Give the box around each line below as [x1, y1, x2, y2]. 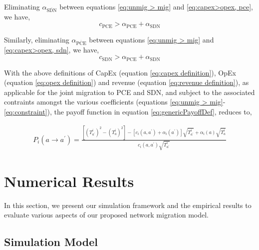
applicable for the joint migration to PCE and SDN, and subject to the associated [4, 86, 255, 97]
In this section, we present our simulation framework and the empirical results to [4, 199, 252, 210]
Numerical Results [4, 170, 134, 191]
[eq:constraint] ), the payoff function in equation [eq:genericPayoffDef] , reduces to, [4, 106, 252, 116]
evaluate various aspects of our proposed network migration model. [4, 209, 209, 220]
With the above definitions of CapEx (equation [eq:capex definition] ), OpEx [4, 67, 236, 77]
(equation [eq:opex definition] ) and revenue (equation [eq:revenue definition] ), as [4, 77, 249, 87]
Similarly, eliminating [4, 34, 69, 44]
